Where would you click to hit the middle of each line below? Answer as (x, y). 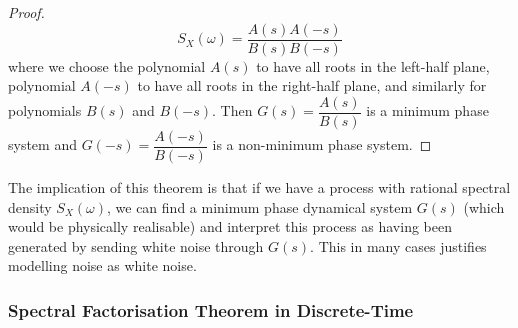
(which (484, 206)
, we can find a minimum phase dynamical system (260, 206)
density (30, 206)
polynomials (45, 110)
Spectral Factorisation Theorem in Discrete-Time (211, 309)
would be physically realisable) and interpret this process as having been (230, 226)
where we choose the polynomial (107, 65)
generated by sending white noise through (136, 245)
